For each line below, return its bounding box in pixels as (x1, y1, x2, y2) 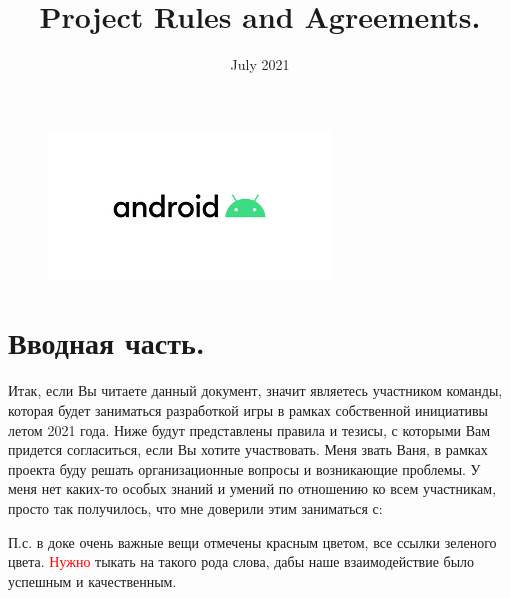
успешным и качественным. (8, 570, 177, 591)
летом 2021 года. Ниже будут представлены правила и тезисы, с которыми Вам (8, 419, 491, 440)
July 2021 (230, 54, 290, 75)
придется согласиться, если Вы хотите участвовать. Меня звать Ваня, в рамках (8, 439, 488, 460)
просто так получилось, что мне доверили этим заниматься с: (8, 497, 383, 518)
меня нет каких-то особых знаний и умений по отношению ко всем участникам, (8, 478, 497, 499)
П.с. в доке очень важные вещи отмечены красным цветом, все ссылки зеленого (8, 531, 497, 552)
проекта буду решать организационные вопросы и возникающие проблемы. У (8, 458, 481, 479)
